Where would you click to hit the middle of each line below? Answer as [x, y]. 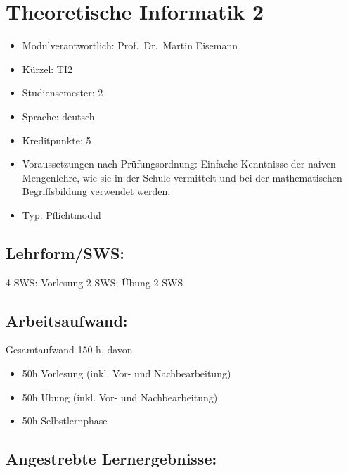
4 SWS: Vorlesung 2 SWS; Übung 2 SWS [95, 282]
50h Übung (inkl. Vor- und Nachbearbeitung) [120, 397]
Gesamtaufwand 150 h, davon [69, 349]
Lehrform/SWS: [65, 252]
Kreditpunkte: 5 [57, 140]
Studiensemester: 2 [63, 93]
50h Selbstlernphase [65, 421]
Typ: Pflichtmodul [62, 214]
